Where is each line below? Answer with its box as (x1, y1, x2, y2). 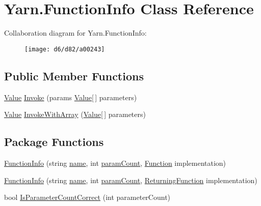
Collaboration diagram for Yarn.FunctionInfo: (4, 27, 147, 38)
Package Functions (4, 134, 104, 150)
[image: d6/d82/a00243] (24, 45, 105, 53)
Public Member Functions (4, 68, 144, 83)
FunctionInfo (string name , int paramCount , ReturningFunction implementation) (4, 174, 257, 185)
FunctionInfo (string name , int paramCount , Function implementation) (4, 157, 226, 168)
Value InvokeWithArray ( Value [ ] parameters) (4, 109, 146, 120)
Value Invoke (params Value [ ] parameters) (4, 92, 137, 102)
